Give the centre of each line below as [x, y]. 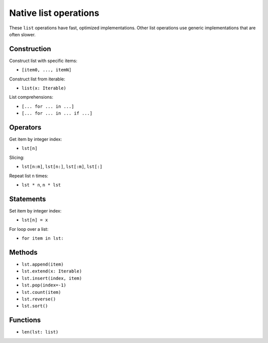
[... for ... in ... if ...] [57, 113]
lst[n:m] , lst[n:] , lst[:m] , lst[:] [62, 167]
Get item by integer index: [35, 139]
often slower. [22, 34]
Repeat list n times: [29, 176]
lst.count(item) [41, 292]
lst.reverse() [39, 299]
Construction [30, 49]
